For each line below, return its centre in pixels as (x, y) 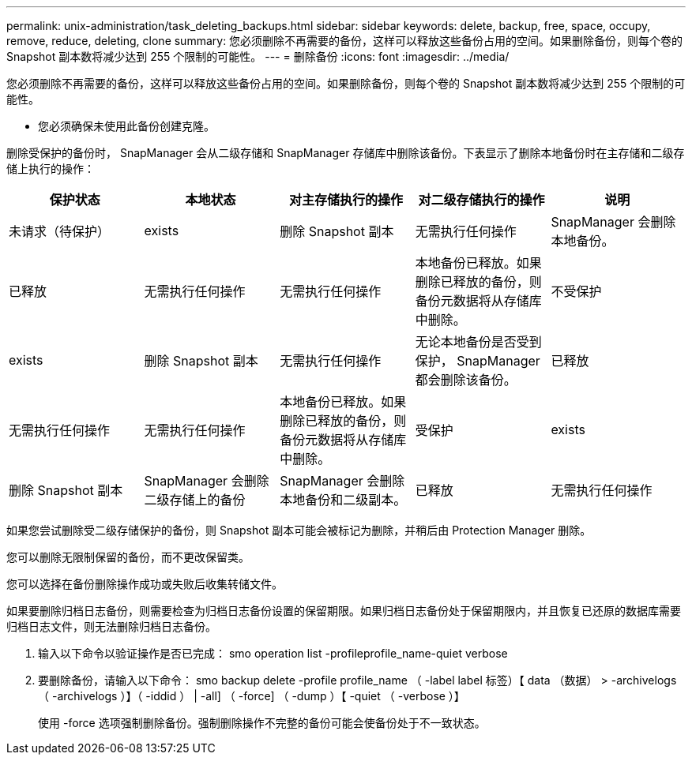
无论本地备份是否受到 (478, 342)
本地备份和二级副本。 (343, 500)
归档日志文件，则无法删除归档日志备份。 (111, 626)
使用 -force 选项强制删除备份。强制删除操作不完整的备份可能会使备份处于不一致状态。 (262, 723)
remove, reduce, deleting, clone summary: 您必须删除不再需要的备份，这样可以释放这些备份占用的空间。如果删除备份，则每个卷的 (345, 41)
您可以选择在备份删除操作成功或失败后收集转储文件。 (145, 584)
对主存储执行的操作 (346, 200)
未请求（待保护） (60, 231)
